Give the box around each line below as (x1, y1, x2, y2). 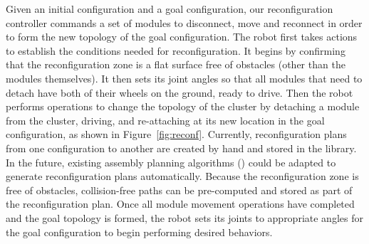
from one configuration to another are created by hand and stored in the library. (6, 140, 357, 155)
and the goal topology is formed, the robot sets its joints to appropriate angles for (6, 210, 363, 225)
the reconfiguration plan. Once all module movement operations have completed (6, 196, 355, 211)
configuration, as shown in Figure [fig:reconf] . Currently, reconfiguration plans (6, 127, 347, 142)
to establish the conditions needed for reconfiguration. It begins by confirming (6, 43, 345, 58)
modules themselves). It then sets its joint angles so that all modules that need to (6, 70, 363, 85)
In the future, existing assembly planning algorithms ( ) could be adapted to (6, 154, 336, 169)
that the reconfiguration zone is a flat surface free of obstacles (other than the (6, 57, 345, 72)
